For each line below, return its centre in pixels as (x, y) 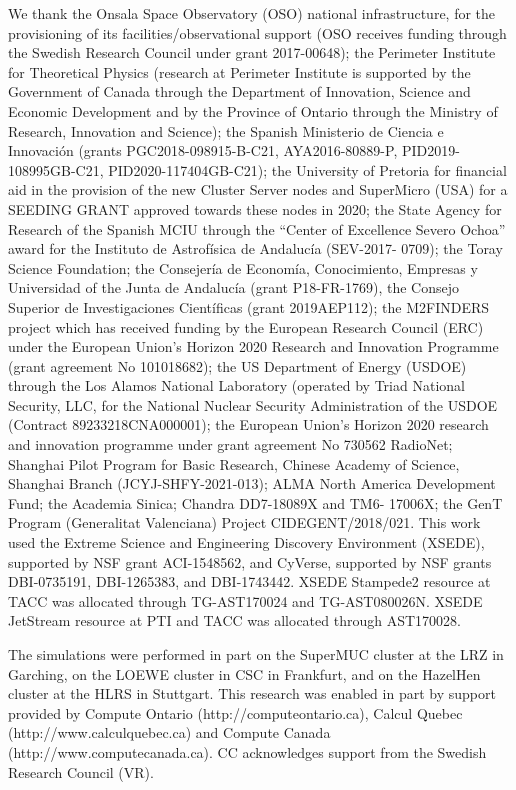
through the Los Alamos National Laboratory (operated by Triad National (236, 385)
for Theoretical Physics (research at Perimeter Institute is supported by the (239, 71)
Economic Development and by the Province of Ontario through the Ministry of (253, 110)
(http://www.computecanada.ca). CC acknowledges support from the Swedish (247, 751)
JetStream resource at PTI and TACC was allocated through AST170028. (234, 620)
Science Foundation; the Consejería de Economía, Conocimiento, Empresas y (243, 267)
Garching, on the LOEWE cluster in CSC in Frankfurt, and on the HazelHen (244, 673)
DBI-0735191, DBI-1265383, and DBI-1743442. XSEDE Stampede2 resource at (249, 581)
